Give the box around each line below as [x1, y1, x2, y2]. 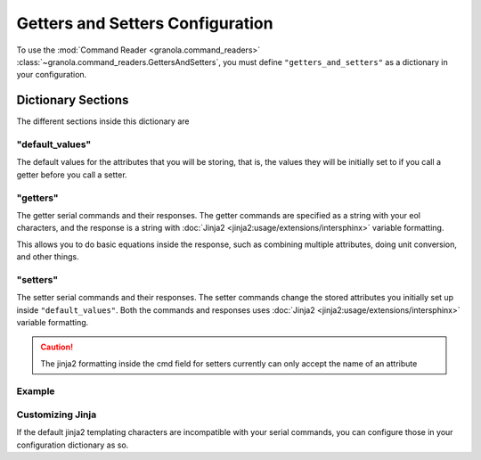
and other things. [16, 251, 79, 262]
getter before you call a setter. [16, 169, 128, 180]
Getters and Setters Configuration [16, 13, 273, 33]
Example [16, 384, 55, 397]
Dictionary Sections [16, 93, 129, 108]
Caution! [40, 341, 74, 352]
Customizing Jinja [16, 408, 97, 421]
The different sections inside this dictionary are [16, 116, 190, 127]
